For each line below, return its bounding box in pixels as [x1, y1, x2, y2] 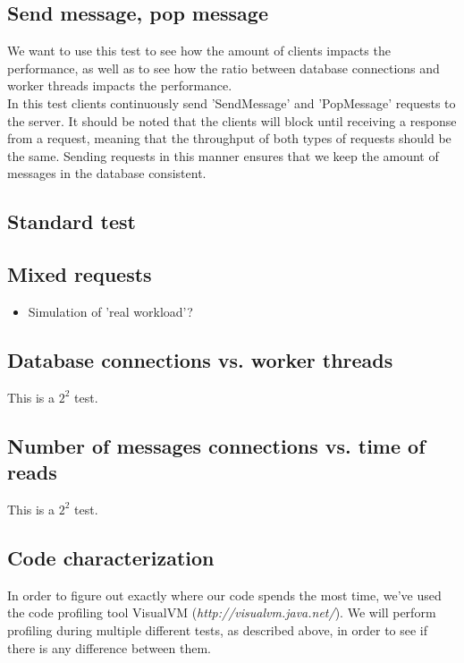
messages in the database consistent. [7, 164, 207, 183]
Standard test [7, 208, 136, 235]
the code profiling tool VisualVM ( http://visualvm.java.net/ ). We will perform [7, 603, 436, 622]
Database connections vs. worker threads [7, 345, 393, 373]
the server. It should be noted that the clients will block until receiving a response [7, 111, 457, 130]
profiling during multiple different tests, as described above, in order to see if [7, 620, 428, 639]
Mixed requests [7, 260, 152, 288]
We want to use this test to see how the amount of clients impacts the [7, 41, 391, 60]
